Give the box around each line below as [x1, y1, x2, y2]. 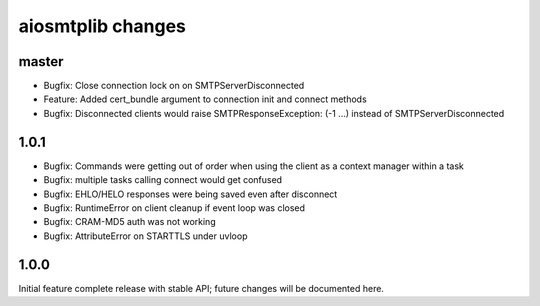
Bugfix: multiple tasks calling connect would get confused [43, 174, 283, 186]
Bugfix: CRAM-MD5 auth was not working [43, 216, 216, 228]
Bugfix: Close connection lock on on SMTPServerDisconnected [43, 80, 305, 92]
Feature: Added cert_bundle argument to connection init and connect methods [43, 93, 367, 105]
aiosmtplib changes [18, 15, 187, 37]
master [18, 53, 64, 70]
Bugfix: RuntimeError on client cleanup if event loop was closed [43, 201, 305, 214]
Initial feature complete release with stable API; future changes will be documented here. [18, 282, 385, 294]
